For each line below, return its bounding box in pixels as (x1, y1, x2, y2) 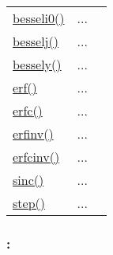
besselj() (13, 32, 58, 50)
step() (13, 194, 45, 212)
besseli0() (13, 9, 65, 27)
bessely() (13, 55, 62, 73)
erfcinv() (13, 147, 60, 166)
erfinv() (13, 124, 54, 143)
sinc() (13, 171, 44, 189)
